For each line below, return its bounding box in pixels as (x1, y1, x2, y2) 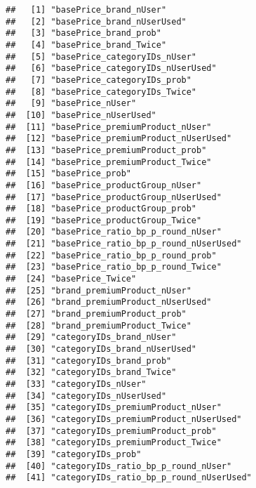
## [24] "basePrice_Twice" (6, 274, 137, 284)
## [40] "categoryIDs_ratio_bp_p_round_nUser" (6, 461, 232, 471)
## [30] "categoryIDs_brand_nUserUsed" (6, 344, 197, 355)
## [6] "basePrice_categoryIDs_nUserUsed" (6, 63, 217, 74)
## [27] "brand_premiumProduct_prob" (6, 309, 187, 319)
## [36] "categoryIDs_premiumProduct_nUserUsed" (6, 414, 242, 424)
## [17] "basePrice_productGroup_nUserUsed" (6, 192, 222, 202)
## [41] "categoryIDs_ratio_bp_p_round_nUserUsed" (6, 473, 252, 483)
